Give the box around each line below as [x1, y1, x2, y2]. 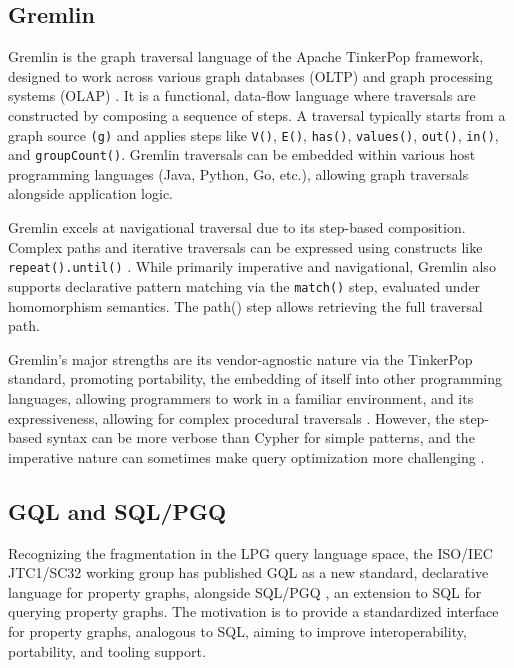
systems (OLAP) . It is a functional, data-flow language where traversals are [8, 85, 476, 106]
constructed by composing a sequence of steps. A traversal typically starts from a [8, 104, 506, 125]
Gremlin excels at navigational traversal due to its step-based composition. [8, 217, 466, 238]
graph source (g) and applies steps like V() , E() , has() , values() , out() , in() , [8, 124, 499, 145]
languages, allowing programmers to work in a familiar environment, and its [8, 387, 474, 408]
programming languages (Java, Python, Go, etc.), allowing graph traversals [8, 163, 469, 184]
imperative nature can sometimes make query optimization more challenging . [8, 446, 485, 467]
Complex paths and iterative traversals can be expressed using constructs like [8, 236, 483, 257]
